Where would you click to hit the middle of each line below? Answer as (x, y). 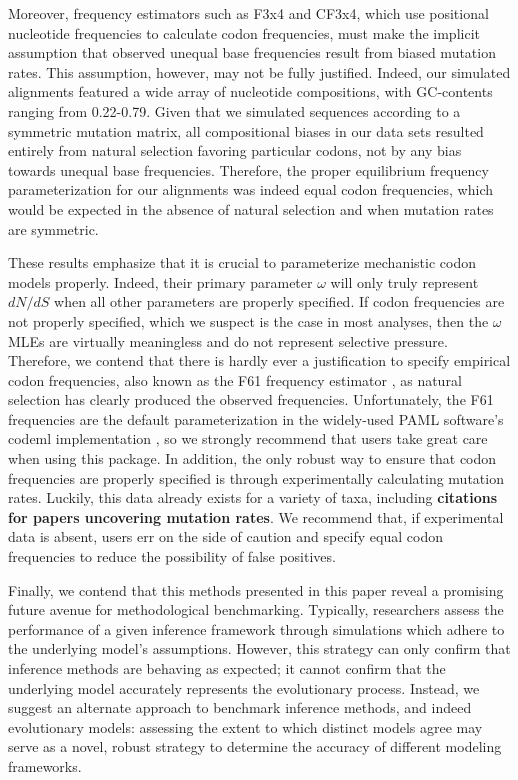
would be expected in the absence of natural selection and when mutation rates (251, 208)
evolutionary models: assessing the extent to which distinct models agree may (245, 726)
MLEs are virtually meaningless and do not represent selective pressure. (228, 340)
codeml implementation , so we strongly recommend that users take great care (248, 438)
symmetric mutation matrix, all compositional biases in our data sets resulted (246, 130)
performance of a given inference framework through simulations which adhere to (256, 628)
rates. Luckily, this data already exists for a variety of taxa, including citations (253, 497)
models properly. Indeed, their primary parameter (160, 281)
